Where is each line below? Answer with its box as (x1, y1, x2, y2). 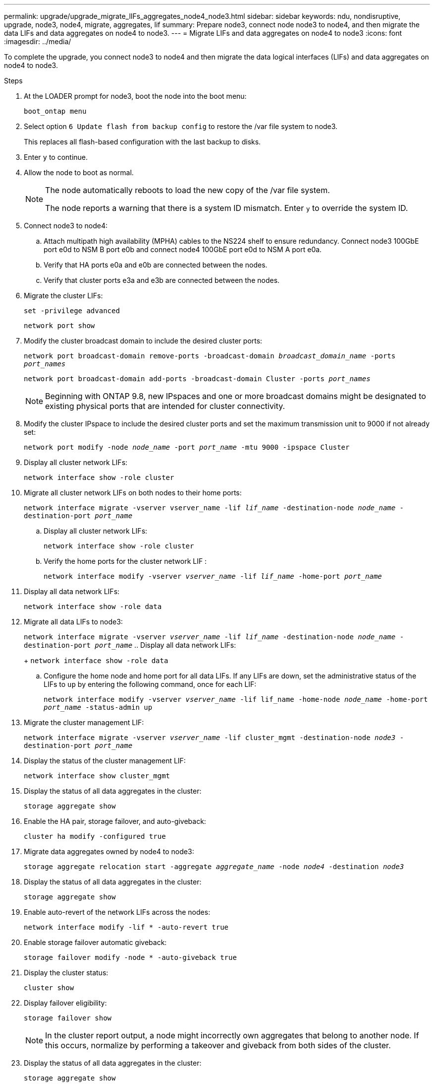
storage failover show (24, 1014, 112, 1022)
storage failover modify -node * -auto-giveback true (24, 953, 237, 961)
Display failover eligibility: (24, 999, 107, 1007)
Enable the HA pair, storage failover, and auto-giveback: (24, 817, 206, 825)
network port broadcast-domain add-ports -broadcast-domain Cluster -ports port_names (24, 375, 371, 383)
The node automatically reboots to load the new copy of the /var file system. (45, 185, 330, 195)
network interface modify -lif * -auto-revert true (24, 923, 229, 931)
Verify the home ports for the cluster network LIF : (44, 557, 207, 565)
